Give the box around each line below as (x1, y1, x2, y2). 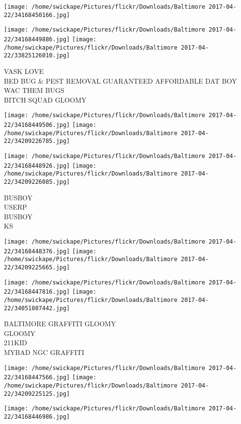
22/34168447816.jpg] (4, 288, 70, 296)
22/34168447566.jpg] (4, 374, 70, 381)
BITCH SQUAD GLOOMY (4, 94, 87, 105)
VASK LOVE (4, 66, 44, 76)
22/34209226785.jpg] (4, 138, 70, 145)
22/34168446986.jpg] (4, 413, 70, 420)
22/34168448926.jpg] (4, 162, 70, 169)
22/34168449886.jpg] (4, 35, 70, 43)
